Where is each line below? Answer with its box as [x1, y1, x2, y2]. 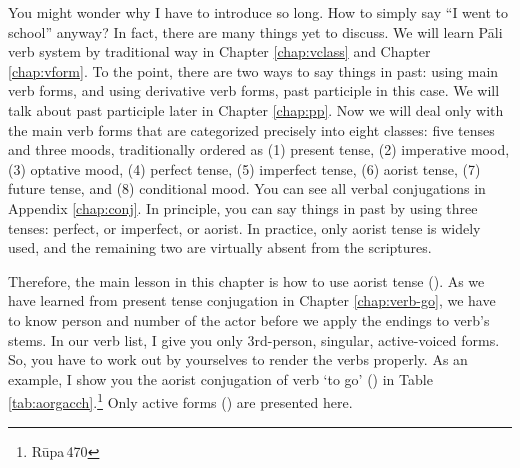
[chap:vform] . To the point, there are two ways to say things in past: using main [8, 60, 499, 81]
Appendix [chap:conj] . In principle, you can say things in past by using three [8, 197, 478, 218]
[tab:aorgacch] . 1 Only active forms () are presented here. [8, 389, 353, 412]
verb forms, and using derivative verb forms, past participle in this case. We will [8, 80, 500, 101]
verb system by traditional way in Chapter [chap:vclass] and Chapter [8, 41, 431, 62]
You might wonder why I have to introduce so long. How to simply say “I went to [8, 2, 508, 22]
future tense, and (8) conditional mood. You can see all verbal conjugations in [8, 178, 486, 199]
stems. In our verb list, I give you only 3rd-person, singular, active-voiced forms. [8, 329, 500, 350]
